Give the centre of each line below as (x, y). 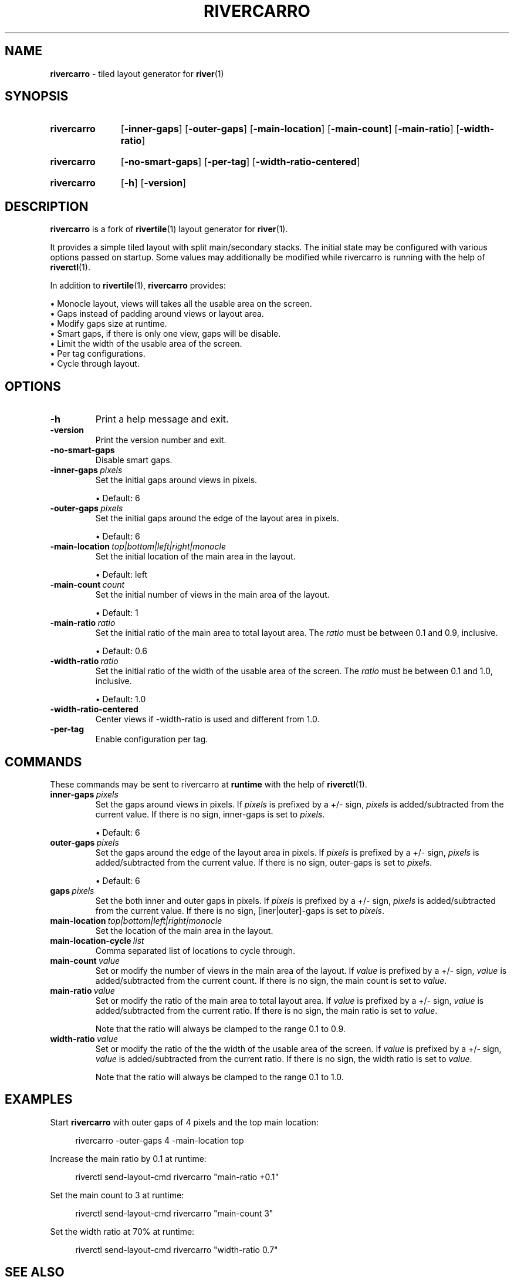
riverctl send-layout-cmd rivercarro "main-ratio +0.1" (177, 1177)
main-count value (85, 960)
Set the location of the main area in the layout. (184, 930)
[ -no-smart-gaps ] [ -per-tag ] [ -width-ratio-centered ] (240, 162)
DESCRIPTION (47, 206)
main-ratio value (82, 990)
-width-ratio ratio (84, 661)
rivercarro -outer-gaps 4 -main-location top (160, 1140)
